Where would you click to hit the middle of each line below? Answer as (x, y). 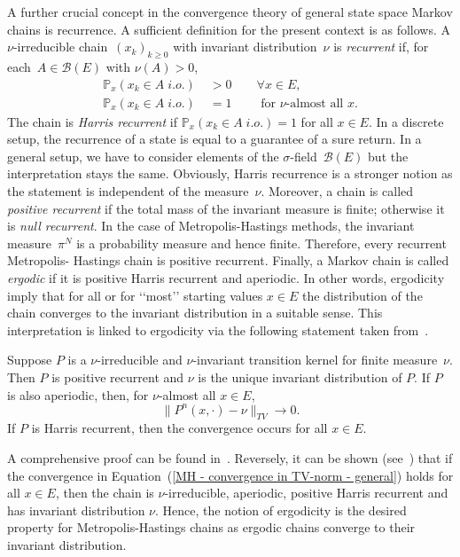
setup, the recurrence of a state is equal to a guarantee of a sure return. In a (214, 139)
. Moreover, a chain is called (337, 191)
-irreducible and (140, 360)
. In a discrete (406, 121)
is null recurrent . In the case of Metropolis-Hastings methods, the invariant (211, 226)
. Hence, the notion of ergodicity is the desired (281, 510)
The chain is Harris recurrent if (92, 121)
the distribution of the (362, 295)
